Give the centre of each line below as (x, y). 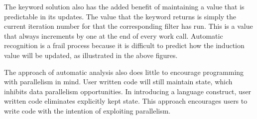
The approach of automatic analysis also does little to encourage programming (124, 72)
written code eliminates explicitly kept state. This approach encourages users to (126, 101)
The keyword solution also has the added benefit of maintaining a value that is (124, 6)
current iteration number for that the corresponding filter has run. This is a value (128, 26)
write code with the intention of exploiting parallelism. (87, 110)
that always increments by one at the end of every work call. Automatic (114, 35)
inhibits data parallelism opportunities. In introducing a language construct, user (128, 91)
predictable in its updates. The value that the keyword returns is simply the (120, 16)
